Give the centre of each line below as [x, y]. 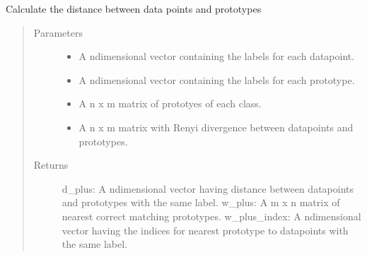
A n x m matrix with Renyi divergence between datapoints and [216, 127]
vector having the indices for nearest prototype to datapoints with [205, 230]
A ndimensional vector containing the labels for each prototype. [217, 79]
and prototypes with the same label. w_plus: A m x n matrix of [201, 202]
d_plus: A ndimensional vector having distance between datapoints [208, 188]
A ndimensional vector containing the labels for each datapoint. [217, 56]
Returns [51, 165]
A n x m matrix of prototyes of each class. [170, 103]
